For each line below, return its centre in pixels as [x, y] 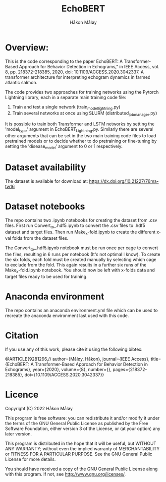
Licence [22, 395]
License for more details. [30, 459]
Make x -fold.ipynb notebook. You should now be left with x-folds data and [80, 270]
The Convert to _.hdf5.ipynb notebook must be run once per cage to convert [82, 248]
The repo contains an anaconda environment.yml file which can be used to [82, 310]
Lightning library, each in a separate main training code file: [66, 97]
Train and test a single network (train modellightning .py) [66, 107]
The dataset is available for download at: [47, 181]
